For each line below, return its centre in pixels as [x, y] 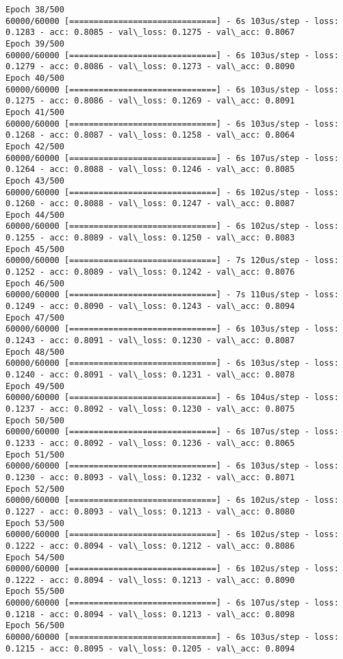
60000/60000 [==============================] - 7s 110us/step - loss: [172, 295]
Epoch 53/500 [35, 523]
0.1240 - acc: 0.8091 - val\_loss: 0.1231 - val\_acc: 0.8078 [150, 375]
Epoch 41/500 [35, 112]
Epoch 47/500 [35, 318]
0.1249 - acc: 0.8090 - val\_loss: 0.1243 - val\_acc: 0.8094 [150, 307]
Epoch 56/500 [35, 626]
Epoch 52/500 [35, 489]
